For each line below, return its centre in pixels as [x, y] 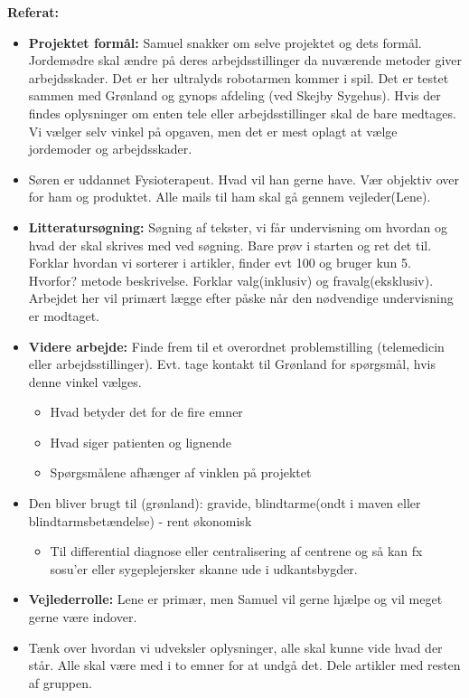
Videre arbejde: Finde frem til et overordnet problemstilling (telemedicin [236, 346]
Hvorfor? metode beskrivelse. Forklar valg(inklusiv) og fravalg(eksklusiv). [231, 280]
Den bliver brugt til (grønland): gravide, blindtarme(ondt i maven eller [225, 503]
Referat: [33, 12]
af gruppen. [60, 682]
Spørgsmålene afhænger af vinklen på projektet [181, 472]
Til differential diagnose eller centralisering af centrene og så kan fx [236, 551]
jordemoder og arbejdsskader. [110, 149]
